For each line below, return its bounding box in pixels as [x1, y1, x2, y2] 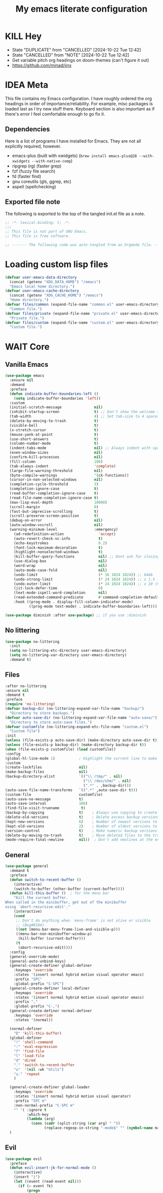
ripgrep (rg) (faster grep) [12, 163, 62, 169]
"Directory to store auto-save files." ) [9, 720, 92, 724]
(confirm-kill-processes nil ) [9, 455, 103, 460]
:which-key [26, 1112, 49, 1117]
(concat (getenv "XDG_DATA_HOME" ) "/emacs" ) [9, 279, 101, 284]
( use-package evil [5, 1157, 42, 1161]
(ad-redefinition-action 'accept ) [14, 531, 116, 536]
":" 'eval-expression [14, 1045, 57, 1049]
